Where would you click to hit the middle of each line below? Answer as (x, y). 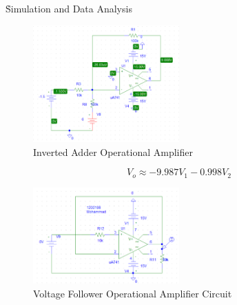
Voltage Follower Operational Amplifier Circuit (133, 293)
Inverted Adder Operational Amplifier (113, 151)
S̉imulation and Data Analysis (69, 8)
